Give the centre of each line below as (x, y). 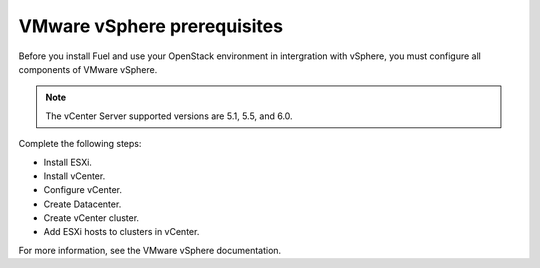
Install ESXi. (67, 162)
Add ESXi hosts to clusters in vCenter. (121, 232)
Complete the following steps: (80, 144)
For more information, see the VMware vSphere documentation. (150, 250)
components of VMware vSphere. (88, 69)
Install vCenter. (74, 176)
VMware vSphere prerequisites (151, 26)
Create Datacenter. (82, 204)
